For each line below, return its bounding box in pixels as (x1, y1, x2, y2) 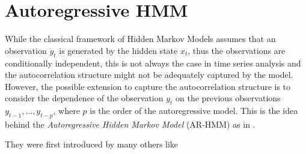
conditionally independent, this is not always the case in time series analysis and (5, 56, 301, 69)
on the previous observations (176, 92, 281, 104)
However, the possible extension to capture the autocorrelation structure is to (5, 80, 291, 92)
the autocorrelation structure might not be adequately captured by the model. (5, 68, 293, 81)
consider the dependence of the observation (5, 92, 164, 104)
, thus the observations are (188, 44, 286, 56)
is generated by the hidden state (59, 44, 178, 56)
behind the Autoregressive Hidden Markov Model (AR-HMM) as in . (5, 117, 256, 130)
